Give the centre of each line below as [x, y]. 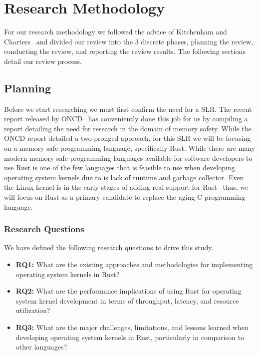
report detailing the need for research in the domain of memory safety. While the [128, 128]
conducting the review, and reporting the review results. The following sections [125, 51]
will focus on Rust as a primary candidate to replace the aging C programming [125, 197]
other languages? [41, 347]
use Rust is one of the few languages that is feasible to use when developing [120, 168]
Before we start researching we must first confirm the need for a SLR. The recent [128, 109]
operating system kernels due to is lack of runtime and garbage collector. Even [124, 177]
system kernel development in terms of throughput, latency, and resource [127, 300]
